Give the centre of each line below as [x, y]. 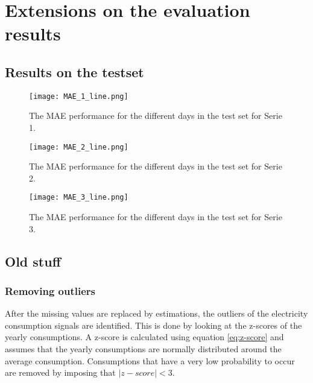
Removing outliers [50, 291]
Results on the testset [74, 71]
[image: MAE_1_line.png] [79, 96]
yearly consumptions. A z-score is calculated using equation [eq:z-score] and [144, 337]
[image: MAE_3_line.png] [79, 198]
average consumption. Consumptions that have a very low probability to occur [150, 360]
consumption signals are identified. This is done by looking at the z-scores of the [153, 325]
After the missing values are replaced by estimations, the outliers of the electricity [156, 313]
